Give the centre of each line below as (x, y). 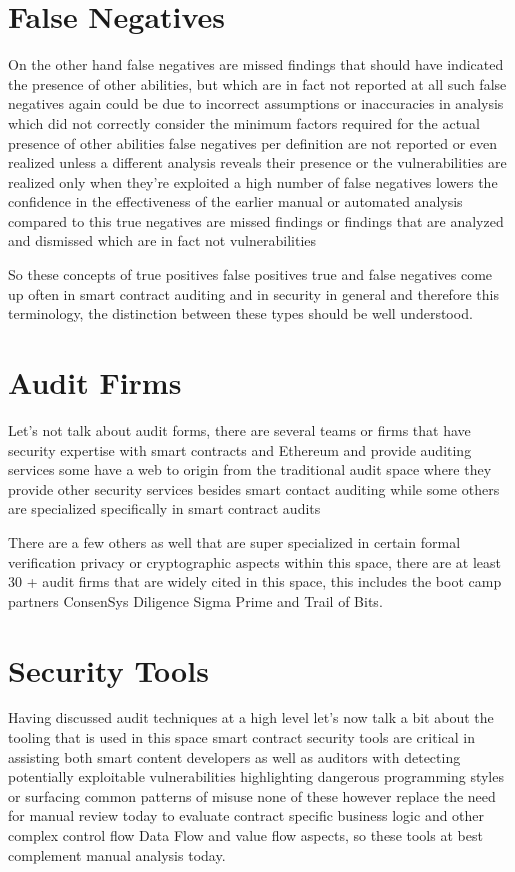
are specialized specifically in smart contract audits (164, 508)
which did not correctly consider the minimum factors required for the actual (244, 122)
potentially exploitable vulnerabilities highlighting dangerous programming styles (256, 776)
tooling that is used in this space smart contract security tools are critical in (241, 737)
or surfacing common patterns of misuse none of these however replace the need (252, 795)
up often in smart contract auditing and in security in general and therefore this (253, 293)
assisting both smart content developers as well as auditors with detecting (234, 756)
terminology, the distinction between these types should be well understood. (240, 313)
